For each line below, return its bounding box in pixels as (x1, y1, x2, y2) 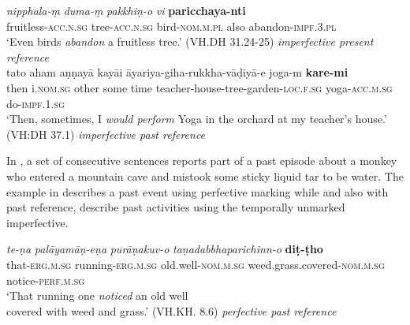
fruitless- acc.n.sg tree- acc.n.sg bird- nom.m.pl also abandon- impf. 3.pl (6, 17, 337, 34)
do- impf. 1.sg (6, 95, 65, 111)
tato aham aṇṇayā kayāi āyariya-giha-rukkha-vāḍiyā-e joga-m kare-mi (6, 64, 348, 80)
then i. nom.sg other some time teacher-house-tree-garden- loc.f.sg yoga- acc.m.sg (6, 79, 393, 95)
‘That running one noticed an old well (6, 287, 188, 304)
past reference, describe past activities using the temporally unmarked (6, 199, 345, 215)
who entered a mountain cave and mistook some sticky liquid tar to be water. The (6, 167, 404, 184)
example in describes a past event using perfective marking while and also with (6, 183, 389, 200)
